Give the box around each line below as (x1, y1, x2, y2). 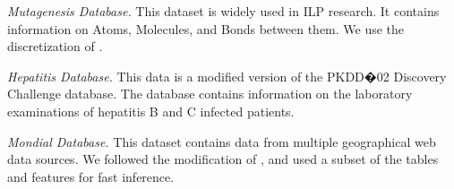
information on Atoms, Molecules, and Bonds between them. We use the (7, 19, 405, 38)
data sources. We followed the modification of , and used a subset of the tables (7, 150, 439, 168)
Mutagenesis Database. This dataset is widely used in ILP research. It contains (7, 2, 440, 20)
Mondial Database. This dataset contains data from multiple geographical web (7, 132, 436, 150)
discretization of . (7, 37, 103, 56)
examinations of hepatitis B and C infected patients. (7, 101, 295, 120)
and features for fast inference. (7, 167, 175, 185)
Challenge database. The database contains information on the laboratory (7, 84, 413, 103)
